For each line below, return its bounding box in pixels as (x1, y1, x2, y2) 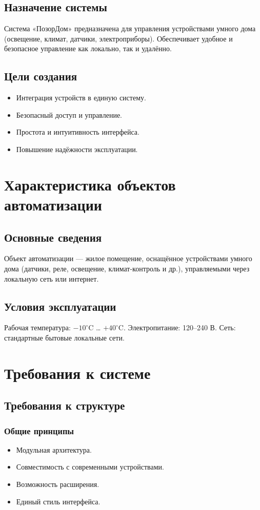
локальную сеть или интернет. (4, 273, 99, 284)
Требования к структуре (4, 397, 125, 413)
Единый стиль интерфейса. (16, 496, 101, 506)
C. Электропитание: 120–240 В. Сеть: (118, 322, 236, 333)
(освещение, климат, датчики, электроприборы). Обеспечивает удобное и (4, 33, 233, 44)
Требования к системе (4, 362, 151, 383)
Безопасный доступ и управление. (16, 109, 122, 120)
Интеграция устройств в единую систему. (16, 92, 146, 103)
